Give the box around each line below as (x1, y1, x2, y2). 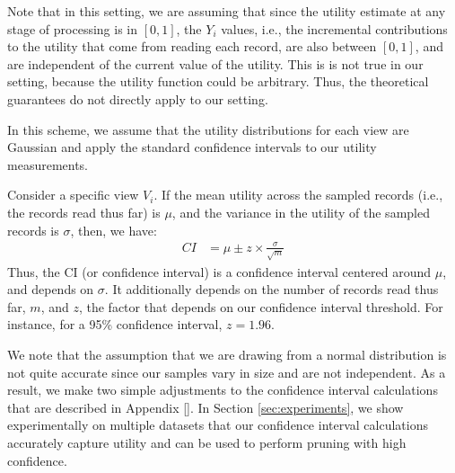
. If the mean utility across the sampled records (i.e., (153, 185, 443, 204)
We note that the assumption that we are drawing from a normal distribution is (7, 345, 447, 363)
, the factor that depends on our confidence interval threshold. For (78, 297, 443, 316)
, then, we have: (70, 220, 157, 239)
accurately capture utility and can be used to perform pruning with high (7, 433, 407, 451)
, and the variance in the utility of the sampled (171, 202, 430, 221)
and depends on (7, 280, 94, 299)
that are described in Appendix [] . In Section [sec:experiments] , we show (7, 397, 404, 416)
